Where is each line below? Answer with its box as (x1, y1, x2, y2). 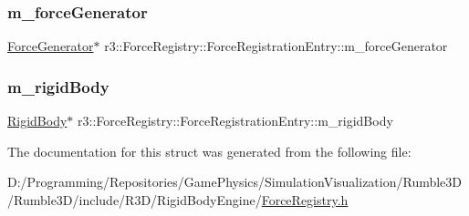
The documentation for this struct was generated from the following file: (7, 141, 412, 160)
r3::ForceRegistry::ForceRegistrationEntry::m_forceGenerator (104, 36, 448, 56)
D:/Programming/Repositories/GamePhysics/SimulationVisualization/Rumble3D (7, 172, 463, 191)
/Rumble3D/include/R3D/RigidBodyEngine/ (7, 190, 262, 209)
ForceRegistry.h (261, 190, 349, 209)
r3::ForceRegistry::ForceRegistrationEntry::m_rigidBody (78, 111, 393, 130)
